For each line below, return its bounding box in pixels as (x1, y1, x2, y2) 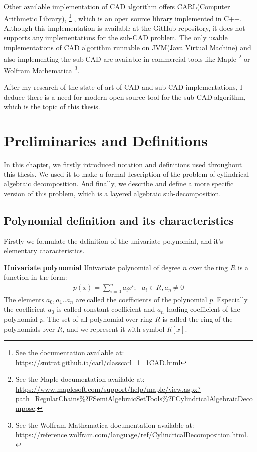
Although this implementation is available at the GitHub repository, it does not (4, 22, 245, 33)
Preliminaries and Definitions (4, 130, 208, 151)
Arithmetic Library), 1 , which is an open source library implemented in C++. (4, 11, 242, 23)
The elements (4, 294, 44, 304)
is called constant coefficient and (57, 304, 155, 314)
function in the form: (4, 272, 67, 282)
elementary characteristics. (4, 245, 85, 256)
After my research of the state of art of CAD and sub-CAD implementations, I (4, 82, 243, 92)
